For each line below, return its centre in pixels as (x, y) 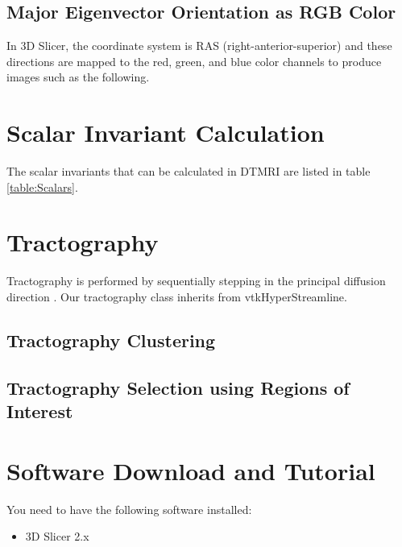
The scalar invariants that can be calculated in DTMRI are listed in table (189, 171)
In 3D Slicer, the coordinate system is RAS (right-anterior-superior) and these (199, 46)
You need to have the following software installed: (129, 509)
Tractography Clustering (111, 340)
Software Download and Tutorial (191, 470)
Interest (40, 411)
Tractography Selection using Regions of (178, 387)
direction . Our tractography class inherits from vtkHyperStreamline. (177, 297)
